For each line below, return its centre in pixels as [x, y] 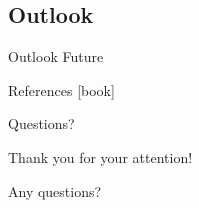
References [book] [61, 89]
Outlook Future [56, 56]
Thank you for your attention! [100, 156]
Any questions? [55, 190]
